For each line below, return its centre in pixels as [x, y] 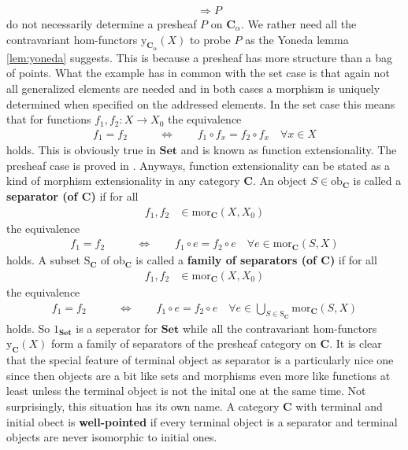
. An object [280, 181]
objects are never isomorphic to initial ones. [112, 437]
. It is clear [356, 343]
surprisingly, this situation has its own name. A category [143, 406]
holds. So [28, 328]
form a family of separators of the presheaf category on [184, 343]
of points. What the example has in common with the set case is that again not [198, 73]
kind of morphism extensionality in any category [123, 181]
